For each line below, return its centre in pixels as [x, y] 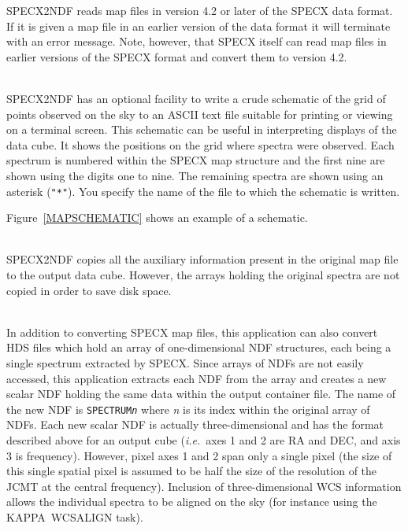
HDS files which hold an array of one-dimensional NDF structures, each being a [199, 347]
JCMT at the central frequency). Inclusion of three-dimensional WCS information [204, 486]
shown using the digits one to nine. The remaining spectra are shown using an [195, 175]
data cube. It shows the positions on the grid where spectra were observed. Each [200, 144]
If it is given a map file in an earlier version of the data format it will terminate [198, 26]
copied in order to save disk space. [89, 290]
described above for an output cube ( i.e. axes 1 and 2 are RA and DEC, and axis [204, 439]
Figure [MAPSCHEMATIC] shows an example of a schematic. [157, 218]
